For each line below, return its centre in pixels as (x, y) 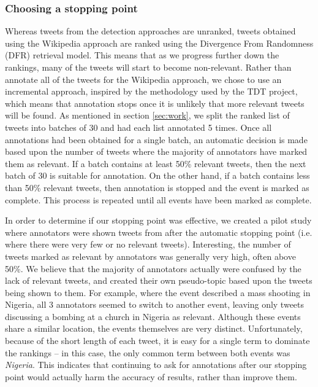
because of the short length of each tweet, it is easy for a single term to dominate (157, 341)
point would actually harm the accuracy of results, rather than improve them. (151, 376)
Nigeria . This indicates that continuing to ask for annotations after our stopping (156, 365)
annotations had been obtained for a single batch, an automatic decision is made (156, 139)
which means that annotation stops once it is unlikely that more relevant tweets (155, 103)
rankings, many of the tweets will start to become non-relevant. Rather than (148, 67)
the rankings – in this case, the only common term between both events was (148, 352)
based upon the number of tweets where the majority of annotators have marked (156, 151)
